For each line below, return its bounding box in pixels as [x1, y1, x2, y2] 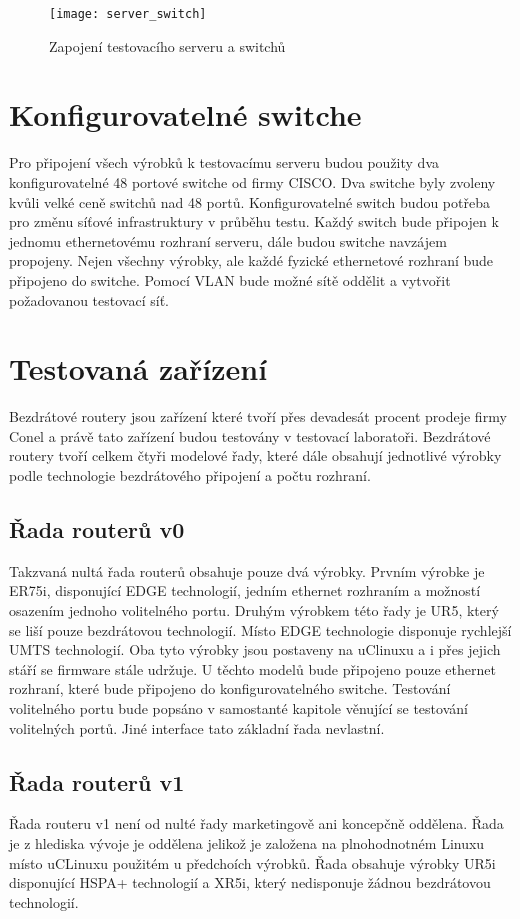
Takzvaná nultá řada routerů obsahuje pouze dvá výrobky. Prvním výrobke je [9, 560, 485, 581]
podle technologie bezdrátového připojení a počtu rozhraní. [9, 465, 371, 486]
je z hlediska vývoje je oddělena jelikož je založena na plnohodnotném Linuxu [9, 832, 485, 853]
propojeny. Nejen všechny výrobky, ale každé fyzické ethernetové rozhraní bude [9, 250, 494, 271]
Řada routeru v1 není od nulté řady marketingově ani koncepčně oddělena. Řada [9, 813, 504, 834]
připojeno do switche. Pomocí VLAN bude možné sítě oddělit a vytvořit [9, 269, 451, 290]
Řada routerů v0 [9, 514, 185, 545]
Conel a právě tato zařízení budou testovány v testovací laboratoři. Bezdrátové [9, 425, 491, 446]
